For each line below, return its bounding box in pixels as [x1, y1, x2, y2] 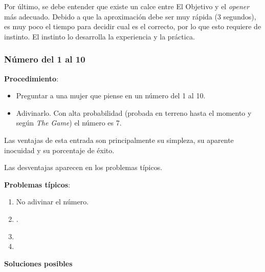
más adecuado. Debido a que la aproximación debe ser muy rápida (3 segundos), [4, 11, 256, 22]
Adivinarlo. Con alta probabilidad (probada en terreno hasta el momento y [16, 107, 252, 118]
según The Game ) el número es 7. [16, 117, 122, 128]
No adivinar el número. [16, 196, 89, 207]
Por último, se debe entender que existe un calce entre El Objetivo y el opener [4, 1, 250, 11]
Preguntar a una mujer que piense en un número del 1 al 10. [16, 90, 206, 101]
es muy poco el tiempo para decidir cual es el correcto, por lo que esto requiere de [4, 21, 261, 32]
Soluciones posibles [4, 258, 73, 268]
